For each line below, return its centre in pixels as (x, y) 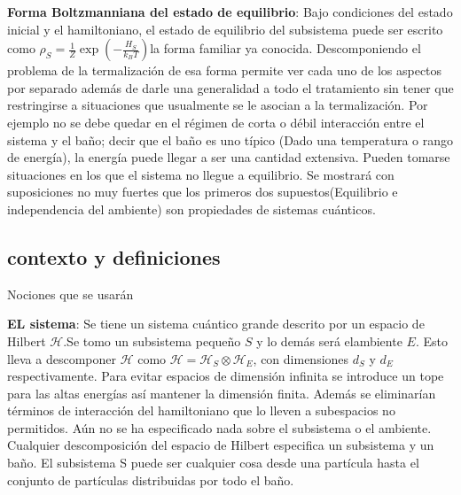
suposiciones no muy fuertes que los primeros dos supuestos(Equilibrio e (203, 192)
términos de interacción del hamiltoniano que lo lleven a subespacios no (201, 410)
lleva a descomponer (62, 358)
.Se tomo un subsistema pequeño (152, 340)
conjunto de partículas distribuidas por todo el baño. (151, 480)
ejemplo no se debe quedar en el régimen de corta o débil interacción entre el (216, 122)
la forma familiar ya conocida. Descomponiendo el (285, 48)
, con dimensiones (301, 358)
